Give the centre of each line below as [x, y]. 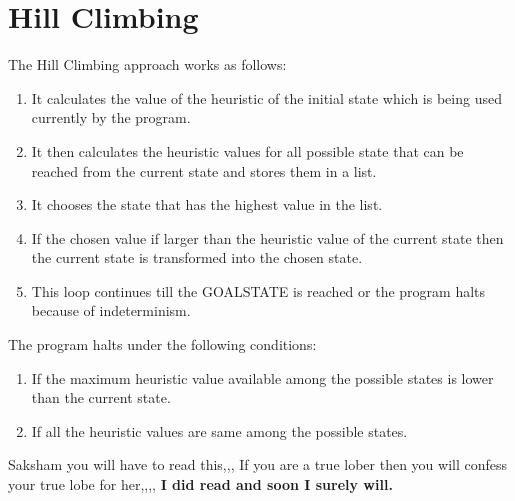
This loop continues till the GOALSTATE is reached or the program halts [258, 290]
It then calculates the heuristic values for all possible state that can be [247, 150]
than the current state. [101, 397]
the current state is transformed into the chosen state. [197, 257]
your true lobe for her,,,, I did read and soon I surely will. [200, 484]
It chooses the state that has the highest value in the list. [207, 204]
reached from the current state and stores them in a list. [204, 170]
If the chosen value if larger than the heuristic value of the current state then [267, 237]
